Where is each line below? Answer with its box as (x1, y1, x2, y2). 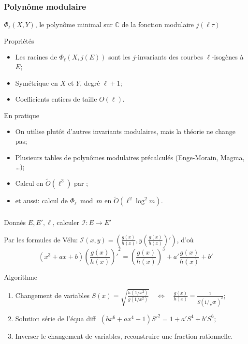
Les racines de (15, 52, 57, 62)
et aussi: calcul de (15, 195, 68, 206)
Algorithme (4, 272, 37, 282)
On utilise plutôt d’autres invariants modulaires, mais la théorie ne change (15, 126, 235, 136)
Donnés (4, 217, 26, 227)
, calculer (52, 217, 80, 227)
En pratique (4, 110, 39, 120)
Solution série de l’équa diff (15, 313, 96, 323)
